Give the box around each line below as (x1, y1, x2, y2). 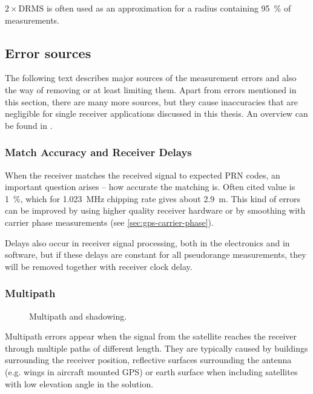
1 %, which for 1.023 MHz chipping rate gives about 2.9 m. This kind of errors (5, 192, 301, 205)
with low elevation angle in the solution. (5, 377, 154, 390)
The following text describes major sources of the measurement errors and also (5, 71, 297, 84)
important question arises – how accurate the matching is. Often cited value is (5, 180, 295, 193)
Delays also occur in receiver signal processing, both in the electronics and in (5, 236, 290, 249)
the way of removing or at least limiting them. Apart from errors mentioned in (5, 83, 297, 96)
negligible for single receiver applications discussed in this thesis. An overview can (5, 107, 308, 120)
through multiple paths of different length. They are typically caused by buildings (5, 341, 308, 354)
